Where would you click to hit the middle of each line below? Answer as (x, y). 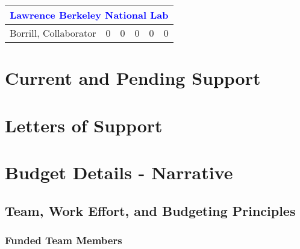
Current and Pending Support (133, 78)
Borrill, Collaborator (53, 33)
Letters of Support (84, 125)
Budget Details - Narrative (119, 172)
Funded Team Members (64, 240)
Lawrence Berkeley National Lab (89, 15)
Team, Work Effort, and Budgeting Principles (150, 210)
